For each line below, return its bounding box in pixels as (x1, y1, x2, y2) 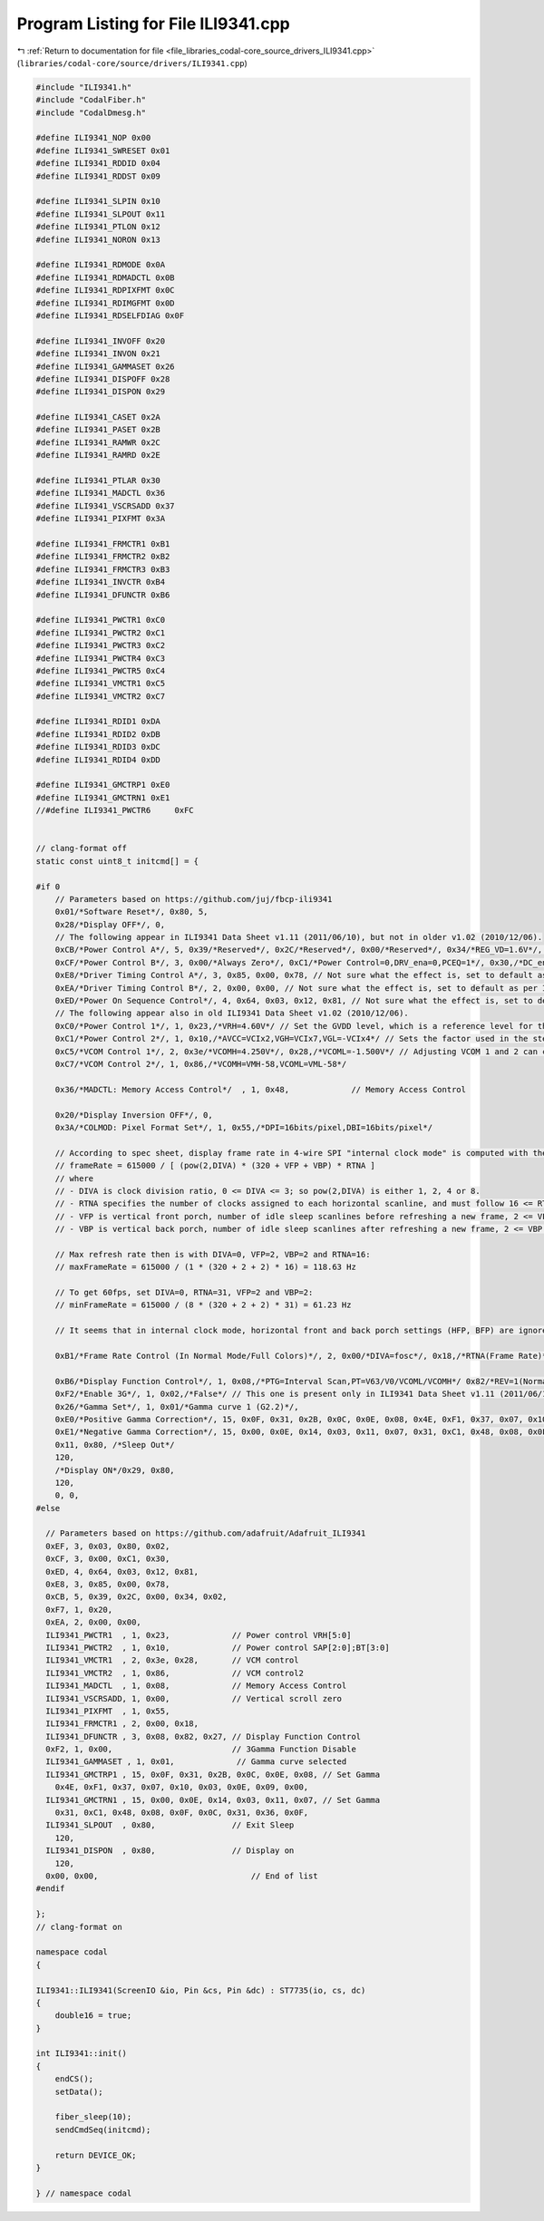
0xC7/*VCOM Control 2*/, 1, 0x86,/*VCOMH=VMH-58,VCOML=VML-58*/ (54, 1059, 347, 1069)
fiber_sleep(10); (54, 2112, 132, 2122)
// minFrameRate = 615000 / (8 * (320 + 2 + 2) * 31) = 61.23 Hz (54, 1300, 352, 1310)
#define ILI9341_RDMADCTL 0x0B (35, 272, 176, 283)
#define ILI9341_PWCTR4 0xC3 (35, 653, 166, 664)
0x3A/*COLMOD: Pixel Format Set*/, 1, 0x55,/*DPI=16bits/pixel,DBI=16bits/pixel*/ (54, 1122, 433, 1132)
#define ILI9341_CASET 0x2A (35, 412, 160, 422)
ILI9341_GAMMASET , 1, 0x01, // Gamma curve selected (45, 1757, 347, 1767)
